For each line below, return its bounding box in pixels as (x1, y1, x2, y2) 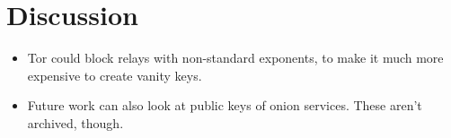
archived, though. (27, 113, 124, 132)
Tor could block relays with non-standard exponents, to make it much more (27, 48, 444, 67)
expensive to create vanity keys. (27, 65, 202, 84)
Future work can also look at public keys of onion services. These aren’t (27, 96, 422, 115)
